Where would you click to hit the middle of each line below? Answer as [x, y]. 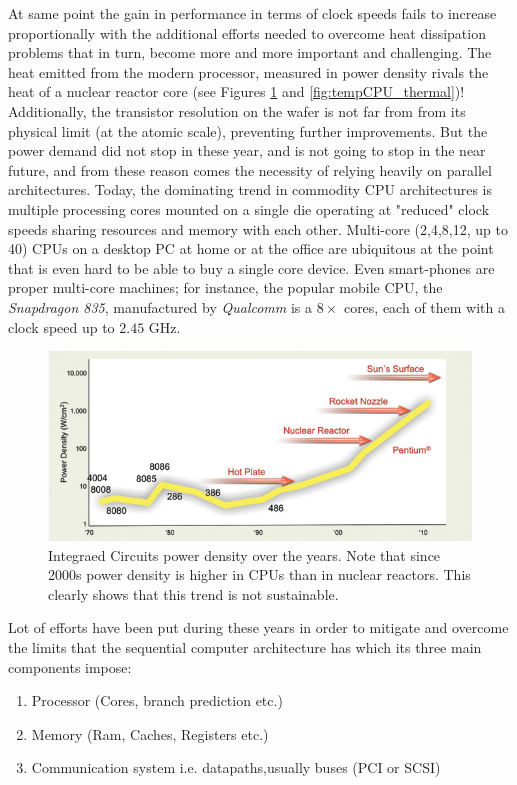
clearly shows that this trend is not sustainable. [193, 593]
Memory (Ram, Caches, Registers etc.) [150, 733]
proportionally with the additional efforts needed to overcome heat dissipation [247, 32]
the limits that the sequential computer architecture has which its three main [245, 647]
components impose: [70, 666]
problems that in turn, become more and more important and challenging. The [250, 52]
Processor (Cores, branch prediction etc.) [157, 700]
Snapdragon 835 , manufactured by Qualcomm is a [160, 306]
